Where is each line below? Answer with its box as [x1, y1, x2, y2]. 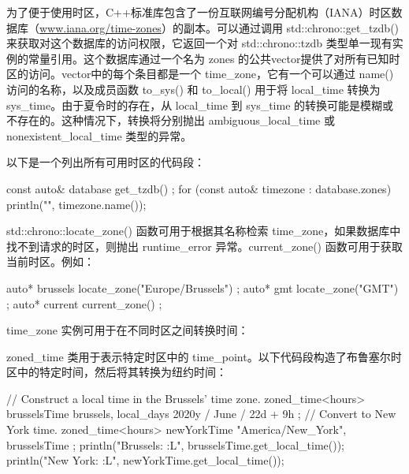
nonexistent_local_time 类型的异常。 [6, 127, 192, 144]
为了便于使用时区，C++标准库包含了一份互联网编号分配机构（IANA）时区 [6, 4, 392, 20]
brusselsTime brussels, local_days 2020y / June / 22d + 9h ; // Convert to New [6, 405, 396, 422]
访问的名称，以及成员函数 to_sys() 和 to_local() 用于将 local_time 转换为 [6, 80, 381, 97]
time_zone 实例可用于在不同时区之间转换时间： [6, 322, 249, 338]
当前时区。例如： [6, 253, 95, 270]
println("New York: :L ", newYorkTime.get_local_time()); [6, 452, 284, 468]
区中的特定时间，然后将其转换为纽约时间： [6, 364, 227, 380]
